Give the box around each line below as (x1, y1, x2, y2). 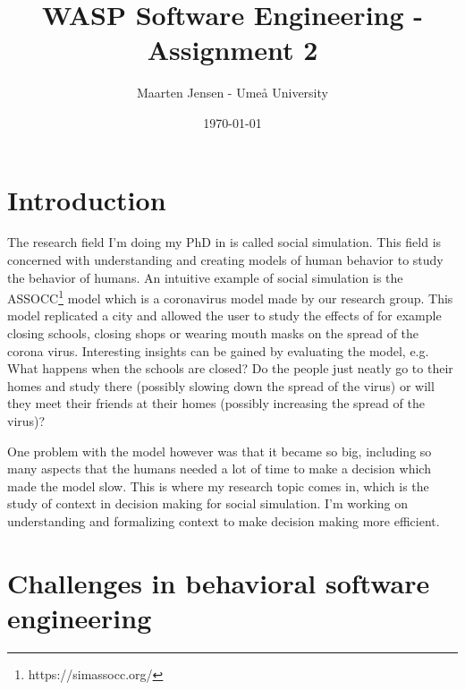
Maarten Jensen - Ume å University (137, 83, 328, 102)
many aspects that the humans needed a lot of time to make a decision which (7, 459, 431, 478)
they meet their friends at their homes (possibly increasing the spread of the (7, 394, 425, 413)
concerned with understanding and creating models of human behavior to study (7, 251, 444, 269)
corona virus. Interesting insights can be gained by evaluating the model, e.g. (7, 341, 429, 360)
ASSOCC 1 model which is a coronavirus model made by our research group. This (7, 286, 453, 307)
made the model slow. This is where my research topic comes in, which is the (7, 476, 429, 495)
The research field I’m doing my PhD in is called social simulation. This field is (7, 233, 442, 251)
